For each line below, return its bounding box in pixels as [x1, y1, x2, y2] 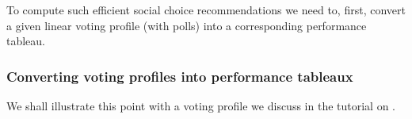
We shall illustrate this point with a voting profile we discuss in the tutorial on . [6, 98, 395, 113]
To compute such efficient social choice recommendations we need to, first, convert [6, 2, 406, 17]
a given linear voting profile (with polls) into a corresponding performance [6, 17, 367, 33]
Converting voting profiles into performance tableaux [6, 66, 353, 86]
